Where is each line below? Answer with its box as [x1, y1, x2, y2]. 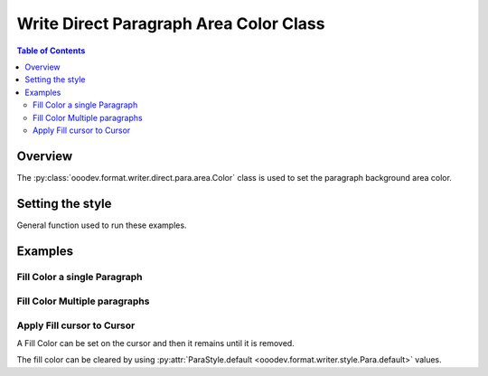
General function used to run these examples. [16, 220, 187, 230]
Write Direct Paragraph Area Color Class [16, 14, 325, 33]
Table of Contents [16, 45, 86, 56]
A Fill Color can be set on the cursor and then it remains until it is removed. [16, 337, 296, 348]
